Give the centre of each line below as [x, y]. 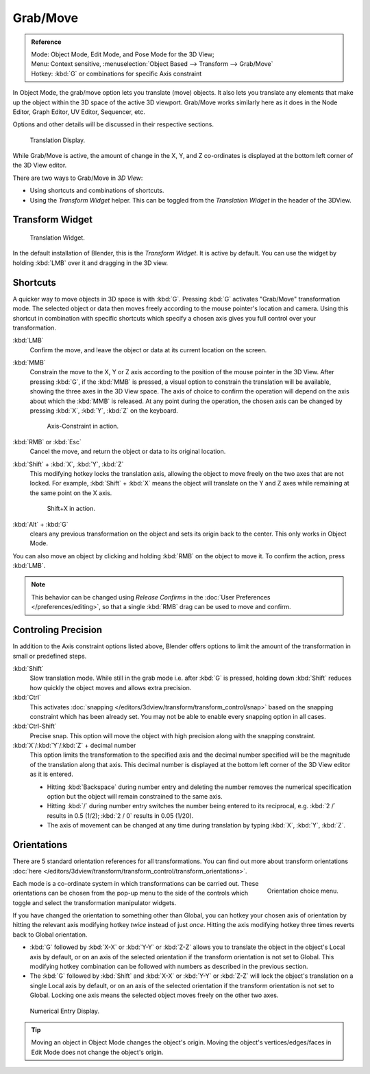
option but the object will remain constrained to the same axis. [135, 797]
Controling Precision [58, 630]
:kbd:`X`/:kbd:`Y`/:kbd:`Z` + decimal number [74, 746]
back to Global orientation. [50, 935]
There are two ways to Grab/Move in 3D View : [78, 178]
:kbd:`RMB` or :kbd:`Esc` [47, 442]
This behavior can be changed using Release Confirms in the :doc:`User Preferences [151, 597]
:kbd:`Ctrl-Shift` [35, 726]
